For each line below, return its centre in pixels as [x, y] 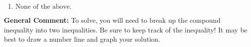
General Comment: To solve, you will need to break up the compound [112, 20]
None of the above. [43, 7]
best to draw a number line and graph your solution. [82, 39]
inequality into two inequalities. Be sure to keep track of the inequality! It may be [126, 29]
